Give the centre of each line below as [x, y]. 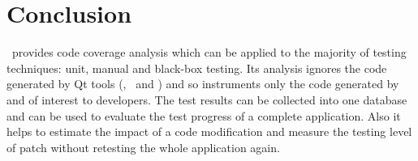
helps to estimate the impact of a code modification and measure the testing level [209, 131]
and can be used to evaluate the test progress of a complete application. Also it [204, 115]
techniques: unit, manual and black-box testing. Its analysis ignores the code [197, 68]
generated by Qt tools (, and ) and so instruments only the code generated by [203, 84]
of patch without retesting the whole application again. [143, 147]
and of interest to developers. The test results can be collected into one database [207, 99]
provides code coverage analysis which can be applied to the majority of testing [209, 52]
